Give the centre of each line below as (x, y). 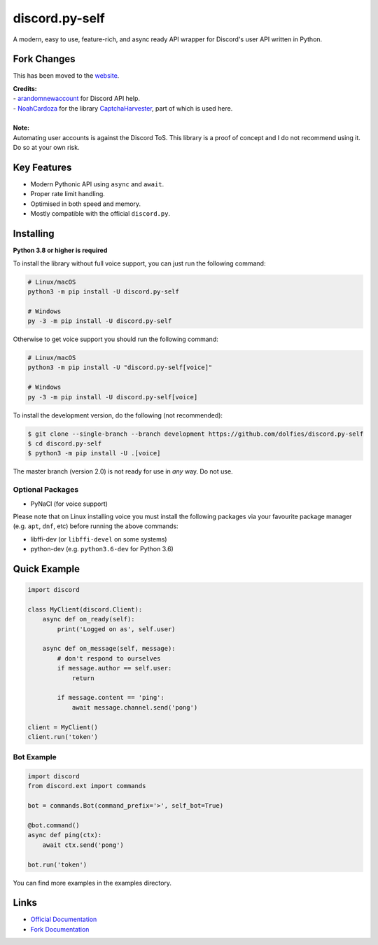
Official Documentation (64, 919)
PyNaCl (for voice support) (69, 504)
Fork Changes (44, 59)
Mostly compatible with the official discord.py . (100, 214)
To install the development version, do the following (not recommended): (118, 415)
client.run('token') (63, 737)
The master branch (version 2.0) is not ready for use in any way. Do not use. (123, 471)
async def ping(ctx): (65, 835)
